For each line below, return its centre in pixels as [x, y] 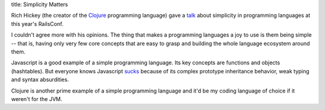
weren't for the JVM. [37, 99]
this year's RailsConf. [37, 23]
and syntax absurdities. [40, 80]
